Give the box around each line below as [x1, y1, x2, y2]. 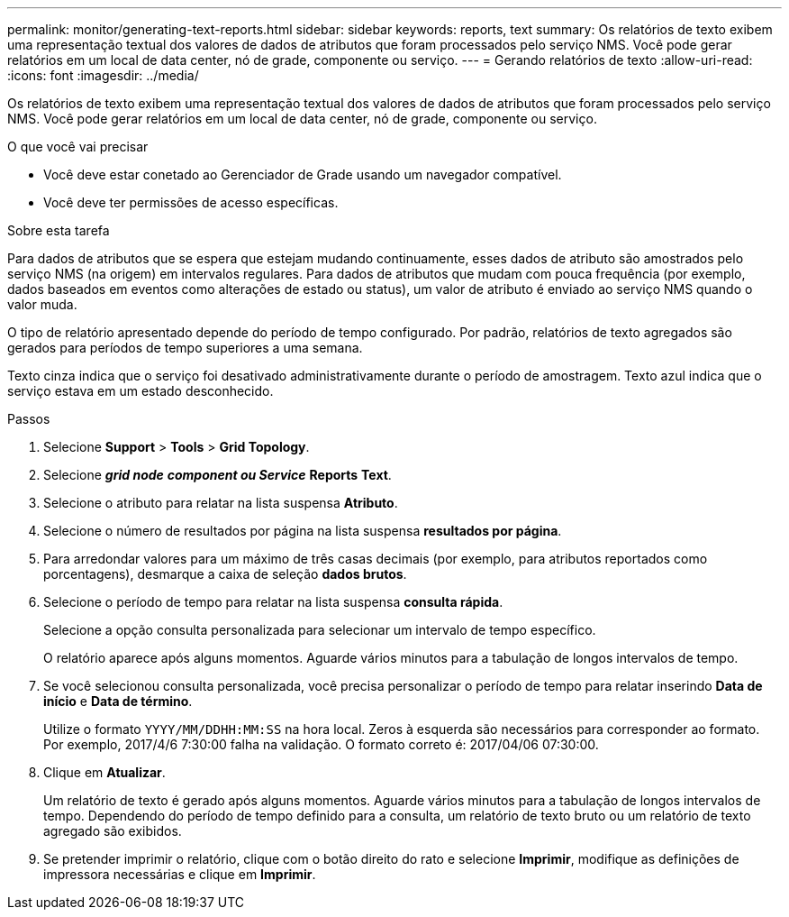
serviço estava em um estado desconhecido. [7, 383, 274, 399]
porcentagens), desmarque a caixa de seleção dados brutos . [43, 566, 407, 582]
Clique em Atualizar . [43, 765, 166, 780]
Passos [7, 411, 50, 426]
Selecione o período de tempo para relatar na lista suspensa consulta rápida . [43, 594, 503, 610]
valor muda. [7, 297, 77, 312]
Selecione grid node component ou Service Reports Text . [43, 467, 392, 482]
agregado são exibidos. [43, 823, 182, 839]
